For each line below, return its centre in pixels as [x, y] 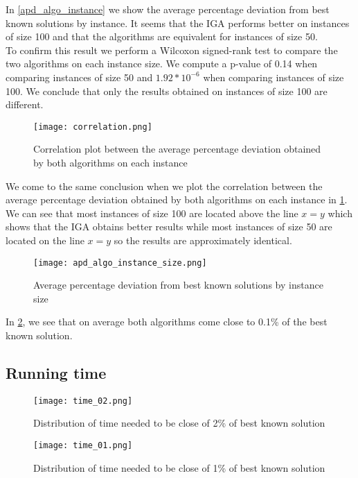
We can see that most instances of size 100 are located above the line [152, 213]
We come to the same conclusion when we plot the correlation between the [164, 186]
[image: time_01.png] [83, 446]
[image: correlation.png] [93, 127]
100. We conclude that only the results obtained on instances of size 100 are [167, 91]
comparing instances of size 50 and [79, 77]
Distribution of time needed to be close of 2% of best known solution [179, 423]
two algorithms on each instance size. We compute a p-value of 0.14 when [162, 63]
